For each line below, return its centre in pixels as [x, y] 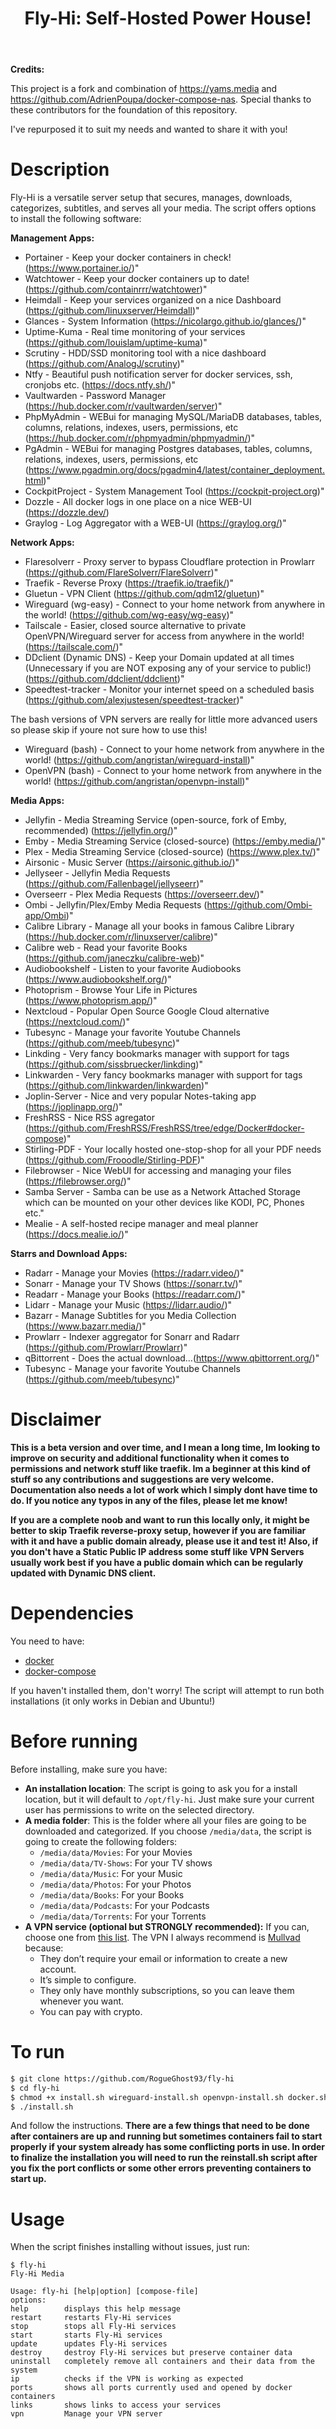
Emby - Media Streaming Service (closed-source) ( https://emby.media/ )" [175, 841]
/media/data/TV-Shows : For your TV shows [126, 1863]
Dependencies [72, 1613]
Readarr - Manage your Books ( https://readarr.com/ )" [135, 1294]
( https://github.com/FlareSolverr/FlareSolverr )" [121, 573]
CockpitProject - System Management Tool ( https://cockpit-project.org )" [174, 491]
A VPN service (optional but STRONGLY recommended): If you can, [167, 1926]
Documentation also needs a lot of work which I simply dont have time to [164, 1490]
